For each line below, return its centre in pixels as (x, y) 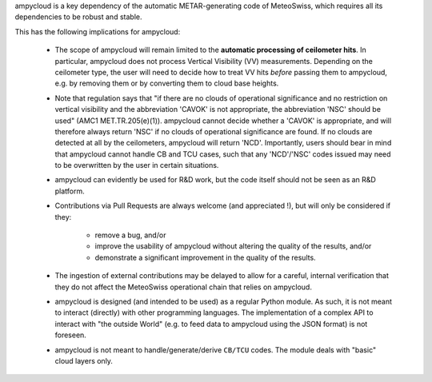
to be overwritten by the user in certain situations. (137, 165)
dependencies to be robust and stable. (78, 17)
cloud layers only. (84, 360)
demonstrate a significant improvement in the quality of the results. (205, 257)
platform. (70, 191)
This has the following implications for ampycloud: (98, 31)
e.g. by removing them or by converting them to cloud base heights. (167, 83)
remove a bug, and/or (130, 235)
